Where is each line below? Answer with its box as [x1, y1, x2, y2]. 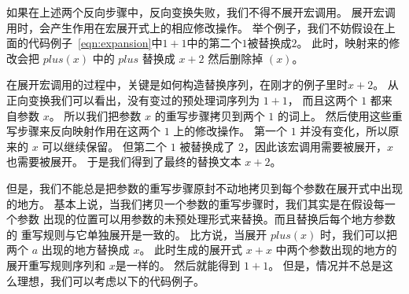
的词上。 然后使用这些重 [278, 107, 403, 123]
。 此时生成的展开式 [139, 241, 243, 258]
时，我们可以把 [319, 226, 397, 242]
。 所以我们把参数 [49, 107, 142, 123]
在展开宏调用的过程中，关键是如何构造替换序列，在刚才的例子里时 [6, 76, 348, 93]
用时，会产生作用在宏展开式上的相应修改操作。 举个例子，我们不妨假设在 [6, 19, 385, 35]
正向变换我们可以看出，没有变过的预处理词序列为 [6, 91, 260, 108]
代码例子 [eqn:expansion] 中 [28, 35, 163, 51]
